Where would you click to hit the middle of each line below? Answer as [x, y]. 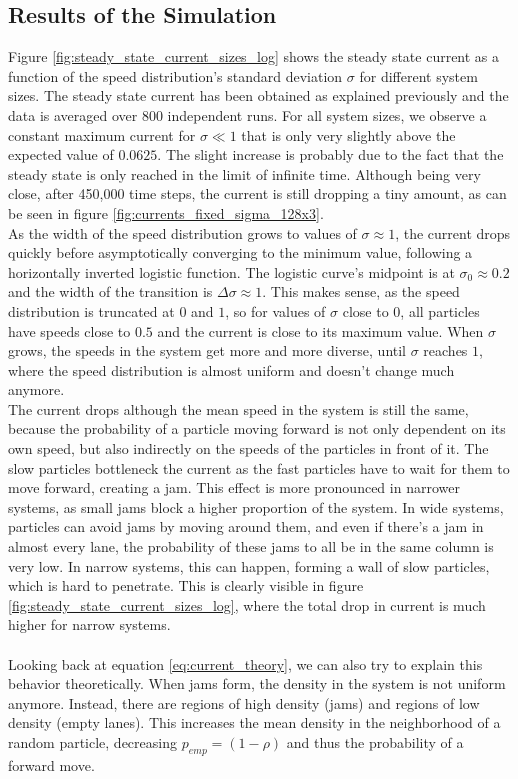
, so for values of [275, 310]
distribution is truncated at [91, 310]
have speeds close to [69, 330]
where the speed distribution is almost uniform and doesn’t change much [231, 369]
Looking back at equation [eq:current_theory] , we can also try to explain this [245, 663]
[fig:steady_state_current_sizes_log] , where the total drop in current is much [247, 604]
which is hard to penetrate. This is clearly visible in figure [186, 585]
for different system [418, 75]
